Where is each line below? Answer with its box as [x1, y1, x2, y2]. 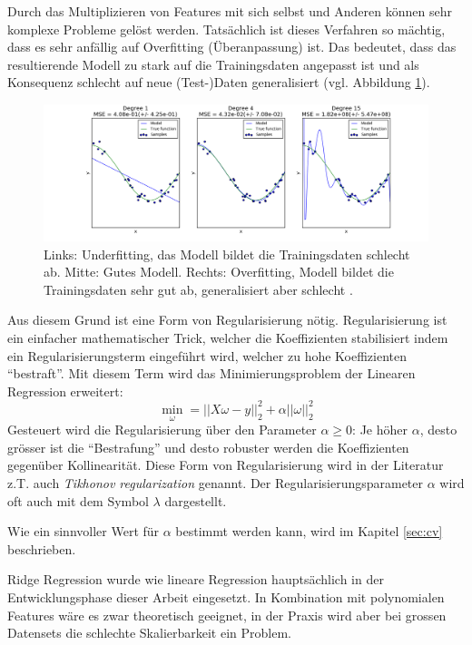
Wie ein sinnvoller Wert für [7, 522, 160, 541]
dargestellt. [164, 491, 227, 510]
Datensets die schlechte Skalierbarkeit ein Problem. [7, 623, 291, 642]
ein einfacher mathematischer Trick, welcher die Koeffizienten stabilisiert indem [7, 328, 448, 347]
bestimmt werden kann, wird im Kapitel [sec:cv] [175, 522, 443, 541]
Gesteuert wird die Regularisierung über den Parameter [7, 420, 317, 439]
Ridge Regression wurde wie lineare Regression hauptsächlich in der [7, 570, 384, 589]
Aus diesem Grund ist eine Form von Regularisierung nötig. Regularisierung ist [7, 310, 447, 329]
